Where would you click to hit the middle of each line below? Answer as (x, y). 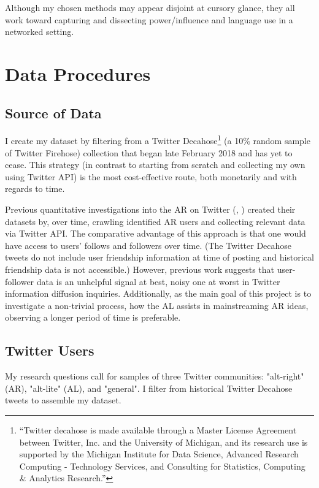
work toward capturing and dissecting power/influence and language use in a (149, 19)
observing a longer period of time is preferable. (93, 317)
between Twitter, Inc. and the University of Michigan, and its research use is (163, 442)
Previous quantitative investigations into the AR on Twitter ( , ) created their (150, 209)
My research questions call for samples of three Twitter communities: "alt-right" (155, 376)
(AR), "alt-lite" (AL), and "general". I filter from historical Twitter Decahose (149, 388)
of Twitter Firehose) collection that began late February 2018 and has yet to (149, 152)
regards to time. (35, 189)
